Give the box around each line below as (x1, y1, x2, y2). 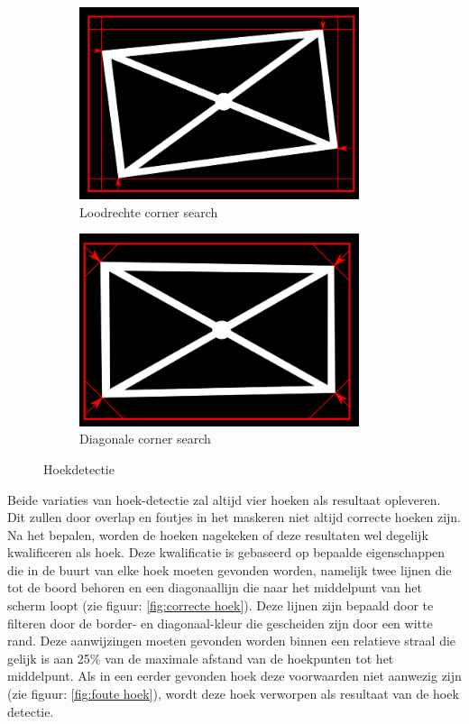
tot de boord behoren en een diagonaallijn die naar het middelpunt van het (7, 578, 422, 597)
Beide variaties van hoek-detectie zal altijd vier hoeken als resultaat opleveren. (7, 490, 441, 509)
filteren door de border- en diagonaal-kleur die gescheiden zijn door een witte (7, 613, 433, 632)
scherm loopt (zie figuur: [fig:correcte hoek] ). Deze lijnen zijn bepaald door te (7, 596, 434, 615)
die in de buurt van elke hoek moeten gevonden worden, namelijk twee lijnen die (7, 560, 452, 579)
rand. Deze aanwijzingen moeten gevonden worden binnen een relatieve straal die (7, 631, 456, 650)
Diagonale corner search (79, 429, 211, 448)
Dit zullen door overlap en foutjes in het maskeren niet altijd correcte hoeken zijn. (7, 508, 461, 527)
